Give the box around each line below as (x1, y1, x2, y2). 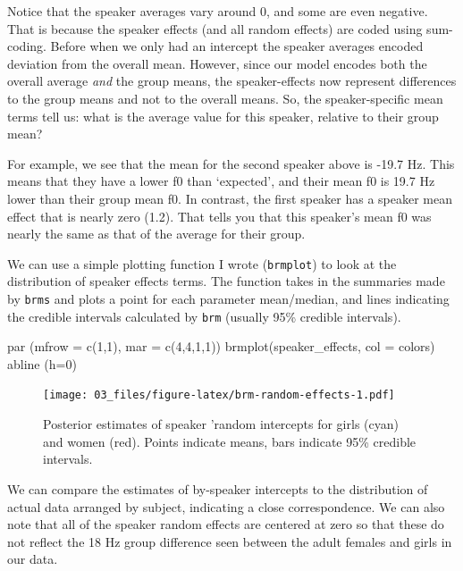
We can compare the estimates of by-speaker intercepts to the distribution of (7, 479, 428, 498)
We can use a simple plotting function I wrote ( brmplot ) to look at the (7, 254, 397, 273)
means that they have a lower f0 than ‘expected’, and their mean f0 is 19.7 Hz (7, 172, 435, 190)
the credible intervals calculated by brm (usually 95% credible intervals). (7, 306, 401, 325)
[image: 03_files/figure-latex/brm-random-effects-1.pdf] (43, 389, 395, 402)
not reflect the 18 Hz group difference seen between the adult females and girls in (7, 532, 452, 550)
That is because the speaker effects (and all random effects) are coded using (7, 19, 423, 38)
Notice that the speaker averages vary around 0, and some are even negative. (7, 2, 428, 20)
